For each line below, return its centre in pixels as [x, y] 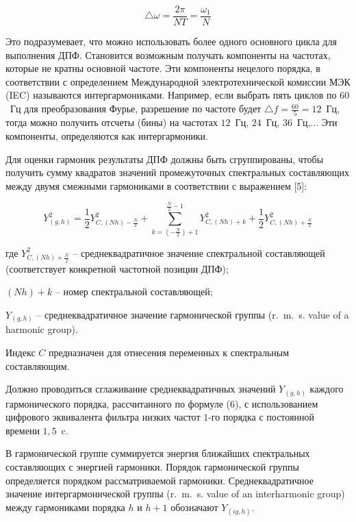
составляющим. [38, 365]
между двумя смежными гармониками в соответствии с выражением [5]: [156, 185]
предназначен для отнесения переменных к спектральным [169, 352]
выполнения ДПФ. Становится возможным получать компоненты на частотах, [168, 54]
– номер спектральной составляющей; [134, 291]
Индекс [21, 352]
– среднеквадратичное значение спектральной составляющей [199, 252]
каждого [327, 389]
